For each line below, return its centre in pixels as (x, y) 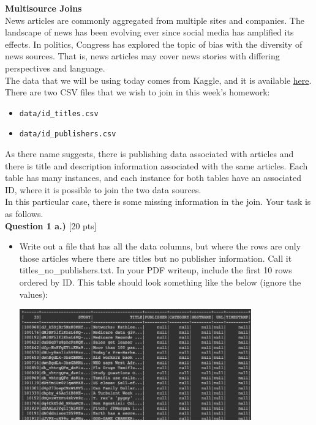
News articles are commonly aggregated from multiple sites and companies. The (155, 20)
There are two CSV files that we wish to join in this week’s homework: (137, 92)
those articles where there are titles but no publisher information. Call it (156, 258)
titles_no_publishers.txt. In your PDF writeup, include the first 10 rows (156, 270)
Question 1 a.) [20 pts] (51, 225)
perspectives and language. (55, 68)
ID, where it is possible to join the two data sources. (103, 189)
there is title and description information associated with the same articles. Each (156, 165)
